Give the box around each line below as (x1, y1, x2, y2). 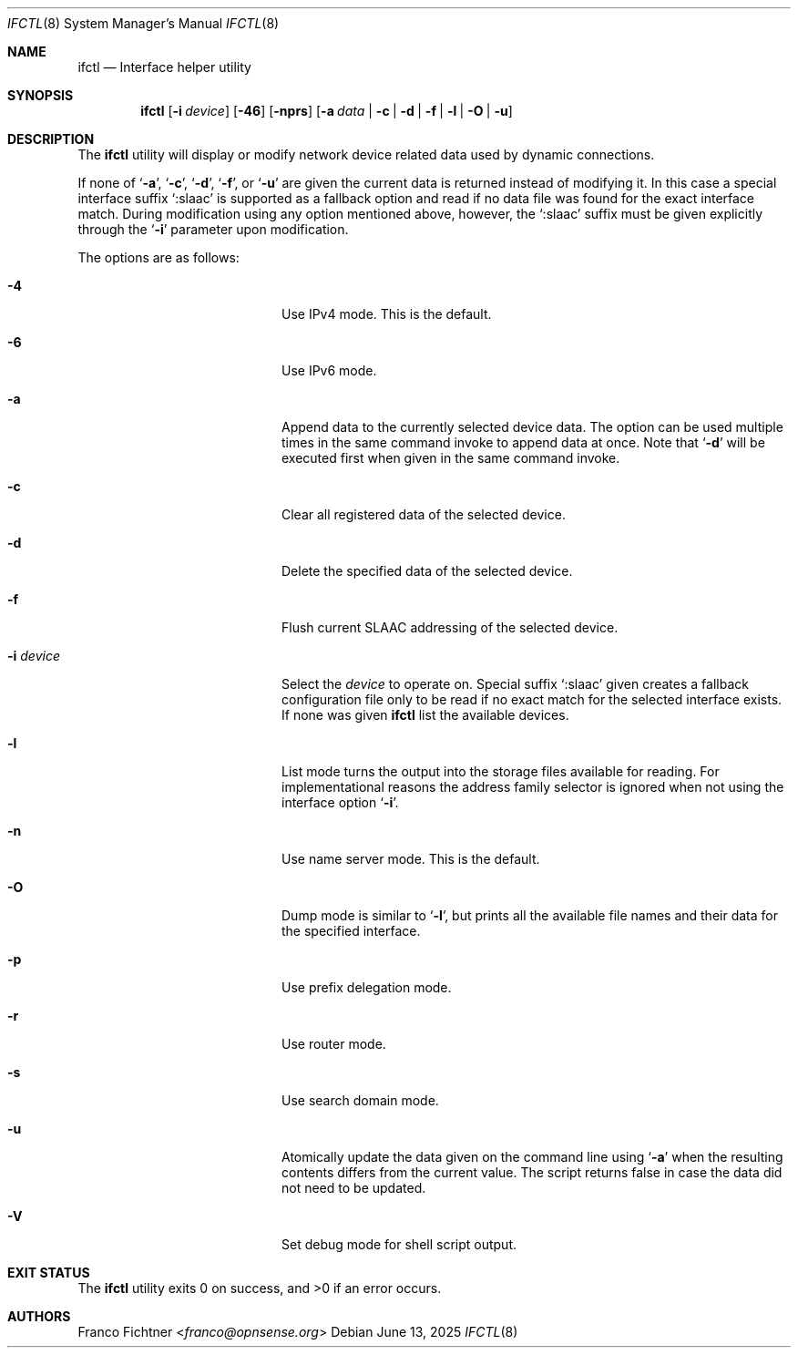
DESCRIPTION (7, 131, 95, 147)
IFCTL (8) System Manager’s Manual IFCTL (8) (7, 15, 280, 31)
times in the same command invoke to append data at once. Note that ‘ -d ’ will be (281, 435, 765, 450)
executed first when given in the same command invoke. (281, 450, 620, 466)
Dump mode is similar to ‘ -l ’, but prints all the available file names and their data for (281, 908, 778, 923)
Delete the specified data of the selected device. (281, 563, 573, 579)
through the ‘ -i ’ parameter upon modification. (77, 221, 349, 237)
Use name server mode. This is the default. (281, 851, 540, 867)
